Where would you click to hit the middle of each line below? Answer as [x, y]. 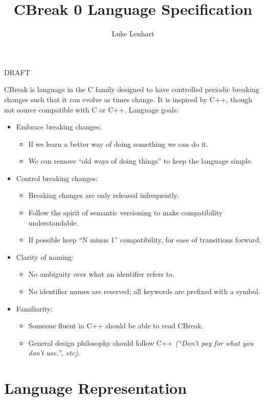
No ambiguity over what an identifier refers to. [101, 274]
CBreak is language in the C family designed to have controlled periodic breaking [132, 89]
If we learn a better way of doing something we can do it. [118, 143]
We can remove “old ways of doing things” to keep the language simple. [141, 161]
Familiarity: [34, 308]
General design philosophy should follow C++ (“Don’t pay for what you [141, 342]
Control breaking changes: [57, 178]
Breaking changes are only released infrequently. [104, 195]
